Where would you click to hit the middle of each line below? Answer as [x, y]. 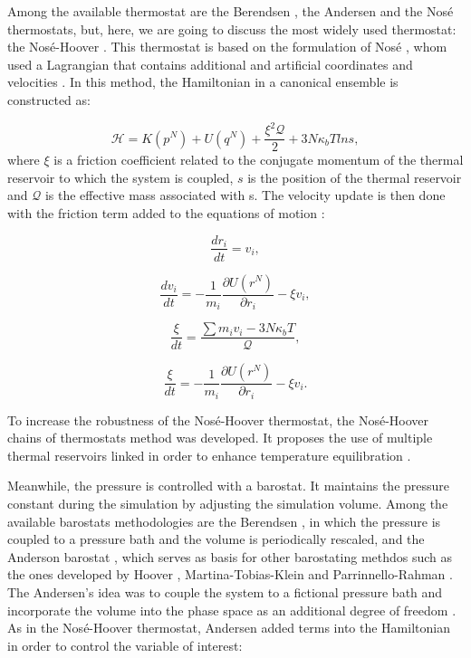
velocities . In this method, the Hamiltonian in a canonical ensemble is [203, 82]
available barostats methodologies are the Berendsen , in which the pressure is [224, 521]
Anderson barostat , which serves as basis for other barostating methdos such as [230, 556]
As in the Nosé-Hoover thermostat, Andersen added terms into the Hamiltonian [229, 628]
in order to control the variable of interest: [125, 645]
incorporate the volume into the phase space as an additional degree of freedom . [232, 610]
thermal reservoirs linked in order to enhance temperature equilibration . [209, 455]
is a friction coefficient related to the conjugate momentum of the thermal [259, 160]
